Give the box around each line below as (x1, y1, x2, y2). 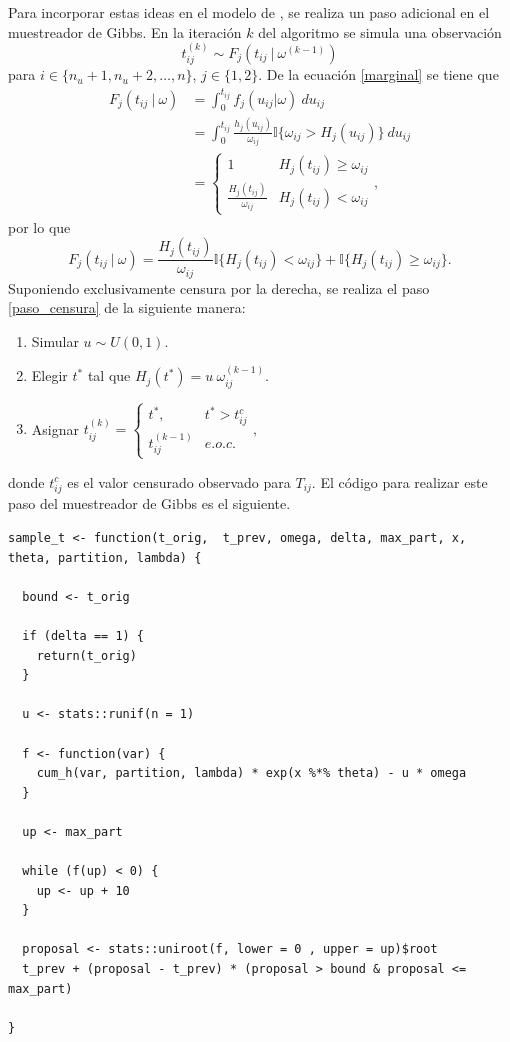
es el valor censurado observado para (67, 471, 291, 492)
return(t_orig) (36, 648, 137, 663)
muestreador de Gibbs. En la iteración (8, 21, 242, 42)
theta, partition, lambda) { (8, 550, 202, 565)
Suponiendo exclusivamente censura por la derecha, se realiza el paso (8, 277, 430, 298)
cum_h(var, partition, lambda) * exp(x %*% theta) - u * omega (36, 766, 467, 781)
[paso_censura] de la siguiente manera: (8, 297, 246, 318)
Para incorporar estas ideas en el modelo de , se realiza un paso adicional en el (8, 2, 490, 22)
